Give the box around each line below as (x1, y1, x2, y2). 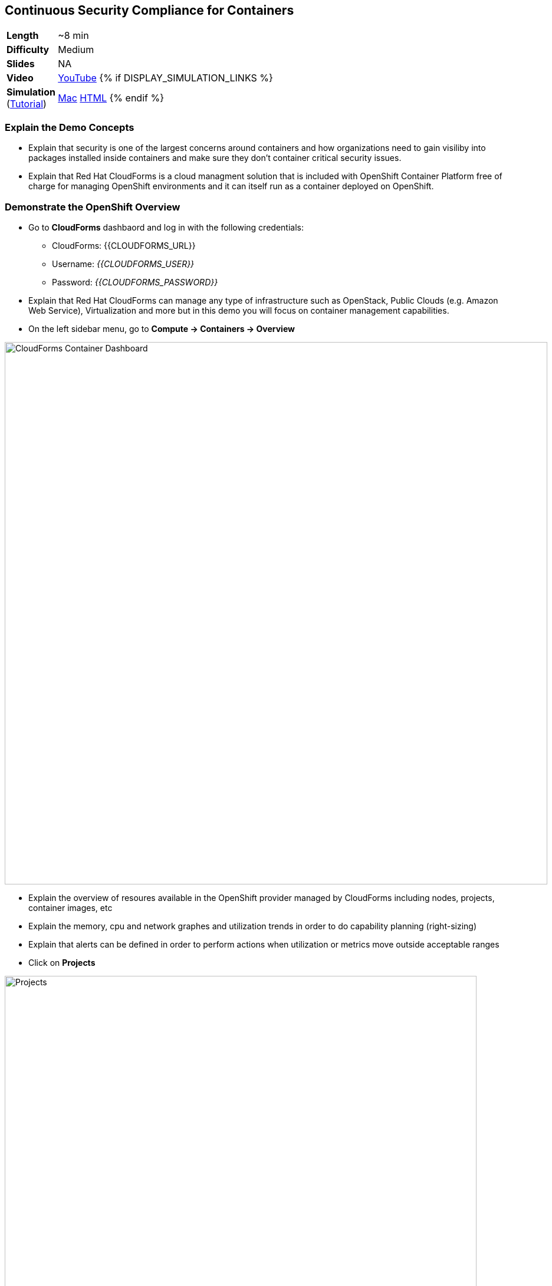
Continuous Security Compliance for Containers (5, 3, 294, 18)
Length (6, 29, 39, 42)
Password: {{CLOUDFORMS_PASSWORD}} (52, 277, 218, 287)
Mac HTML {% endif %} (58, 92, 164, 104)
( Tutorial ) (6, 98, 47, 110)
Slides (6, 58, 35, 70)
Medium (58, 44, 94, 56)
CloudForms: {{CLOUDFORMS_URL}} (52, 240, 196, 251)
